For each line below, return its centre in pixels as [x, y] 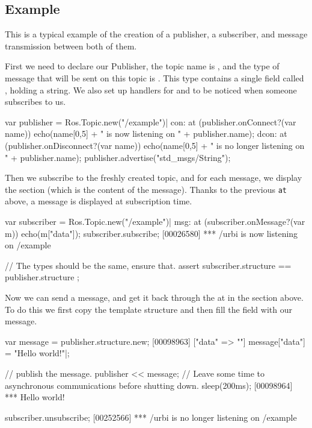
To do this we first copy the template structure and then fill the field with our [148, 309]
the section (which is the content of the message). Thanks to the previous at [146, 189]
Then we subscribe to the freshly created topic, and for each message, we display [154, 178]
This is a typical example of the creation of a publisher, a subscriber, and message [156, 34]
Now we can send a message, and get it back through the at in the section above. [154, 297]
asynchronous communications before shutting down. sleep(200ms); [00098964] [149, 385]
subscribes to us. [35, 102]
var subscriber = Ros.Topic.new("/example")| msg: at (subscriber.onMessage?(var [155, 221]
